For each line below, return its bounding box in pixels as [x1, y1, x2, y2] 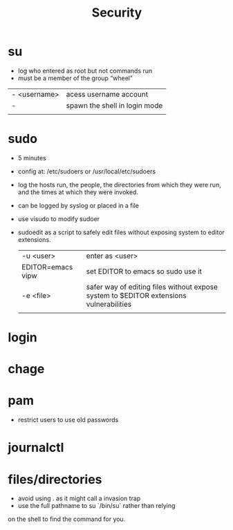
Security [91, 5, 142, 21]
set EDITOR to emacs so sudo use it [86, 266, 203, 276]
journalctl [8, 440, 64, 455]
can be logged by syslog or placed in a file [17, 201, 139, 209]
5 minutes [17, 153, 47, 162]
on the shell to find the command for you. [8, 515, 126, 523]
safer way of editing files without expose [86, 282, 218, 292]
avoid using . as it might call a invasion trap [17, 494, 141, 502]
